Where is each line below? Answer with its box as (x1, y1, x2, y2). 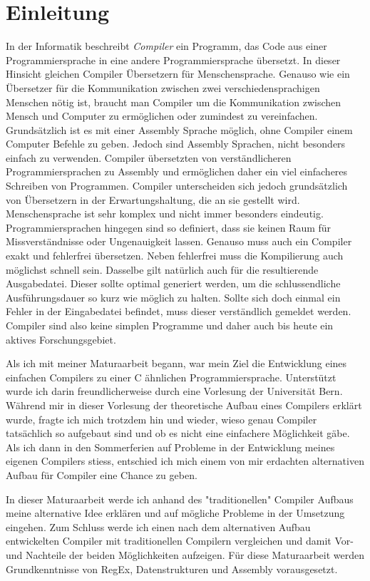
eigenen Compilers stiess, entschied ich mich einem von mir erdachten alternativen (6, 453, 364, 468)
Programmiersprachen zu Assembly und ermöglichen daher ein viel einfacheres (6, 164, 348, 179)
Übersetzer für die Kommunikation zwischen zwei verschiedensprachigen (6, 80, 320, 95)
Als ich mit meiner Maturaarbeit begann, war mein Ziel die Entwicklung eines (6, 356, 347, 371)
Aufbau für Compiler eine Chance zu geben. (6, 467, 197, 482)
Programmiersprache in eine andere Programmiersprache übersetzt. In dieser (6, 52, 341, 67)
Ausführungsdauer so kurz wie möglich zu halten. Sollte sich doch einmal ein (6, 289, 341, 304)
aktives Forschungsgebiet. (6, 331, 116, 346)
